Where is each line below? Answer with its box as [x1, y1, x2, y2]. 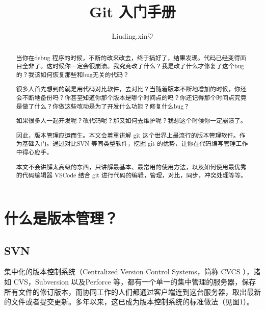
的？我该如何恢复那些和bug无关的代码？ [16, 70, 129, 79]
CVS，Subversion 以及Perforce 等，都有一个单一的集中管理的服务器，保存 [13, 276, 256, 287]
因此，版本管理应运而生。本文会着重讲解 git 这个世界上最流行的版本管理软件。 [16, 131, 240, 139]
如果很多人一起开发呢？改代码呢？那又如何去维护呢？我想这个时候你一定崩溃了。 [16, 116, 247, 125]
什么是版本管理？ [4, 207, 119, 228]
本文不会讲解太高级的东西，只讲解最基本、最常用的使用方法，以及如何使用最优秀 [16, 162, 247, 171]
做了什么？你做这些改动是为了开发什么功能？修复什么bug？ [22, 101, 190, 110]
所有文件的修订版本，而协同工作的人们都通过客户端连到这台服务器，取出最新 [4, 286, 261, 297]
